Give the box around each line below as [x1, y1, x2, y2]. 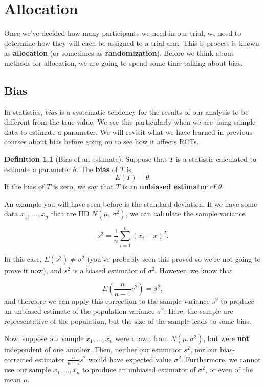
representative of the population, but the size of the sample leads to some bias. [4, 316, 251, 326]
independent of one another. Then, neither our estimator [4, 344, 182, 354]
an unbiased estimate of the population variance [4, 305, 155, 316]
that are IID [51, 208, 90, 219]
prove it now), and [4, 264, 62, 275]
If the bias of [4, 181, 45, 192]
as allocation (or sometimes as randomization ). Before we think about [4, 47, 234, 58]
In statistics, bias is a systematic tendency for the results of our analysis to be [4, 106, 249, 117]
